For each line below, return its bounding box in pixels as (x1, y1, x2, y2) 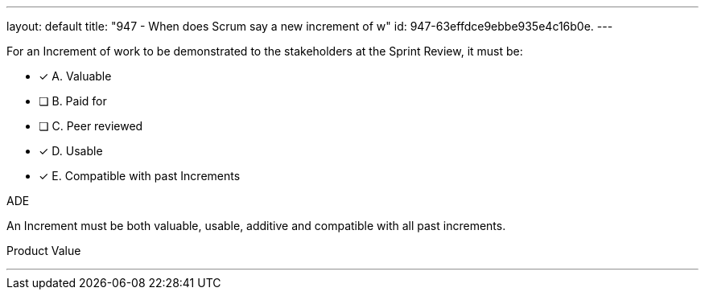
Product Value (6, 244, 81, 257)
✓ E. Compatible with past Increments (39, 169, 241, 183)
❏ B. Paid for (39, 94, 107, 108)
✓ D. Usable (39, 144, 103, 158)
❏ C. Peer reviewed (39, 119, 143, 133)
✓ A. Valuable (39, 69, 112, 83)
